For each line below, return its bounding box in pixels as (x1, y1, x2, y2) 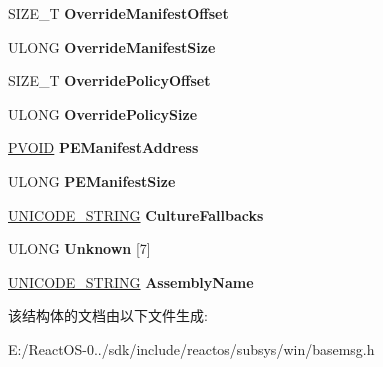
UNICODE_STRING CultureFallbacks (8, 204, 264, 225)
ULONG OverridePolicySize (8, 103, 198, 124)
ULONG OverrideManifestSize (8, 36, 216, 57)
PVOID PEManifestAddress (8, 137, 199, 158)
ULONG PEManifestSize (8, 170, 176, 191)
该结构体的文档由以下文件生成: (8, 305, 208, 326)
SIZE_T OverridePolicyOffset (8, 70, 211, 91)
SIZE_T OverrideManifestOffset (8, 3, 229, 23)
